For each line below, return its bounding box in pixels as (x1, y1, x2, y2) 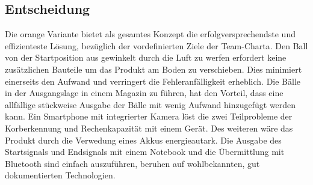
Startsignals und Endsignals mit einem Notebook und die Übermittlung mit (5, 145, 285, 158)
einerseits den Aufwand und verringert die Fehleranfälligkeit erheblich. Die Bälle (5, 74, 301, 87)
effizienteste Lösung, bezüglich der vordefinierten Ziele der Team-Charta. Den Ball (5, 39, 308, 52)
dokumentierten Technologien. (5, 169, 116, 181)
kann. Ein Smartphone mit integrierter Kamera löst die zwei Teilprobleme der (5, 110, 293, 123)
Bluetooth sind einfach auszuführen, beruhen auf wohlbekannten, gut (5, 157, 260, 169)
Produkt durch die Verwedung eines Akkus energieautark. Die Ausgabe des (5, 133, 282, 146)
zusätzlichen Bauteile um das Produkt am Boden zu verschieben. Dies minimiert (5, 62, 302, 75)
